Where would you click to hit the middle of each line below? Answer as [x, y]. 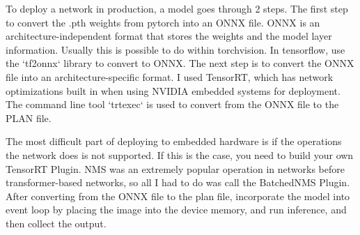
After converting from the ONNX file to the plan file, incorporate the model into [178, 196]
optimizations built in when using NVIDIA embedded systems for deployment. [173, 90]
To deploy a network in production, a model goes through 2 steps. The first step [177, 8]
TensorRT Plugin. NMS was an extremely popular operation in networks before [175, 168]
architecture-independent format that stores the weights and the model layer [169, 36]
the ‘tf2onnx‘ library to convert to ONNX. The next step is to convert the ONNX [180, 63]
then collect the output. [56, 223]
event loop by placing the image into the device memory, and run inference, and [176, 210]
